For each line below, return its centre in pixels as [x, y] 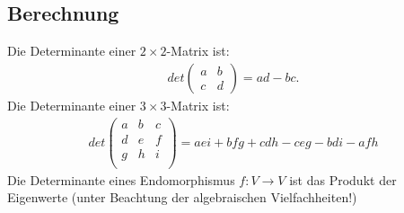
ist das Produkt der [343, 179]
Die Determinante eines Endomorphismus [121, 179]
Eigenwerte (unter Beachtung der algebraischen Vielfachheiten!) [182, 197]
